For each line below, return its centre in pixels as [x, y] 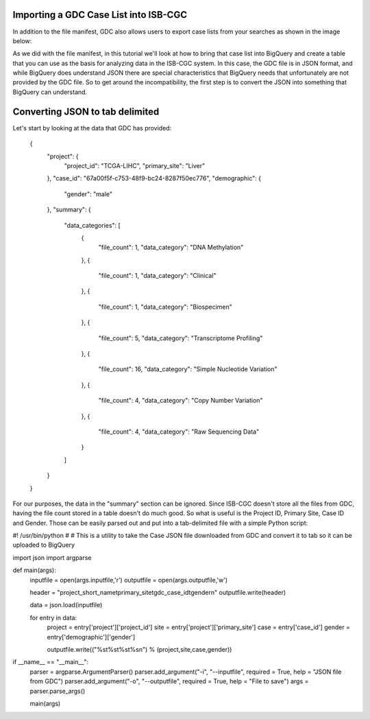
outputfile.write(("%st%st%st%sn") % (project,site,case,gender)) [139, 649]
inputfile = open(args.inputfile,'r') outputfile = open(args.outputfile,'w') [129, 580]
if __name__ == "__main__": [51, 662]
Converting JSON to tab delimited [86, 111]
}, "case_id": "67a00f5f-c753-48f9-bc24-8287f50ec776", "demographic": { [154, 178]
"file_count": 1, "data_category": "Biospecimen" [165, 307]
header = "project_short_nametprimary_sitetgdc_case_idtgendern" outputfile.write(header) [158, 593]
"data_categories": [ [92, 225]
